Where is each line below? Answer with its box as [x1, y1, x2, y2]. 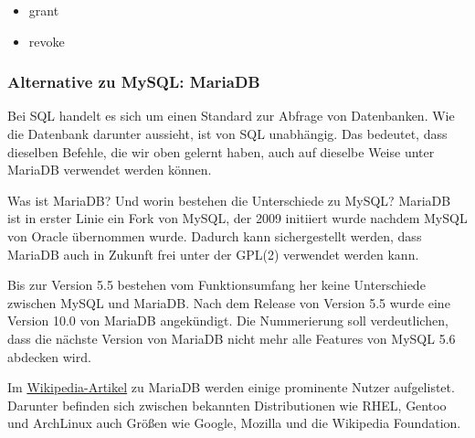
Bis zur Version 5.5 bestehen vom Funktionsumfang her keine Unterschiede [7, 275, 426, 294]
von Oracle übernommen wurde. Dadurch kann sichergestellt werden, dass [7, 226, 422, 245]
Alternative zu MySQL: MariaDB [7, 70, 260, 93]
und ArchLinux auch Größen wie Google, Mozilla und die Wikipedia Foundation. [7, 413, 461, 433]
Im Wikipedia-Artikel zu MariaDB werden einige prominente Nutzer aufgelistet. [7, 378, 455, 397]
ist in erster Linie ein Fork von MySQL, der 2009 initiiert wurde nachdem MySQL [7, 208, 468, 228]
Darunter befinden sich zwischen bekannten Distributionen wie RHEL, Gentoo [7, 395, 447, 414]
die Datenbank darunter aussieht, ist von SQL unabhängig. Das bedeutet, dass [7, 124, 448, 143]
